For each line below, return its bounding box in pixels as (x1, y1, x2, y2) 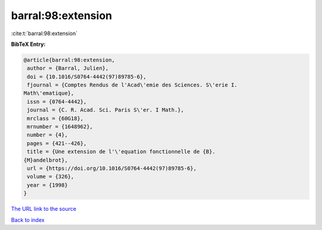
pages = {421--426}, (27, 140, 87, 147)
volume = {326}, (27, 173, 75, 180)
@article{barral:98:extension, (23, 57, 116, 63)
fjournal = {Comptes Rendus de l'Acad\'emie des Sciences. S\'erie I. (27, 82, 238, 89)
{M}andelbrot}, (23, 157, 68, 163)
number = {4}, (27, 132, 68, 138)
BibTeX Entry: (11, 41, 46, 48)
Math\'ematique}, (23, 90, 75, 97)
